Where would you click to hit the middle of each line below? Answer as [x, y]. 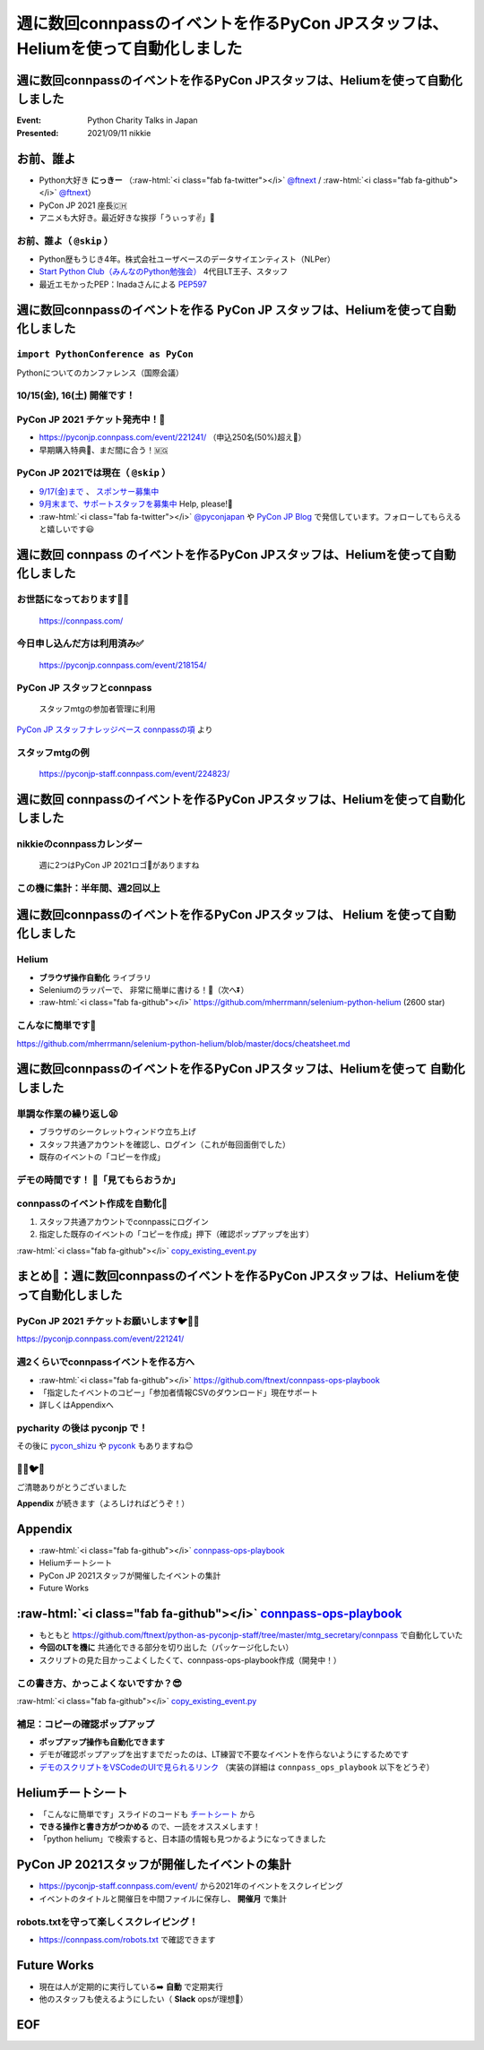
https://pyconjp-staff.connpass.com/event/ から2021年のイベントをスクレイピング [191, 1886]
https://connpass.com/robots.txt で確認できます [127, 1939]
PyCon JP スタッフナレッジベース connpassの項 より [115, 729]
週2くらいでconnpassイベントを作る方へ [106, 1362]
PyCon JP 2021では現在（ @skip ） [94, 473]
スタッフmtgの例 [53, 753]
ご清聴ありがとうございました [72, 1486]
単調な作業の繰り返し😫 [67, 1114]
